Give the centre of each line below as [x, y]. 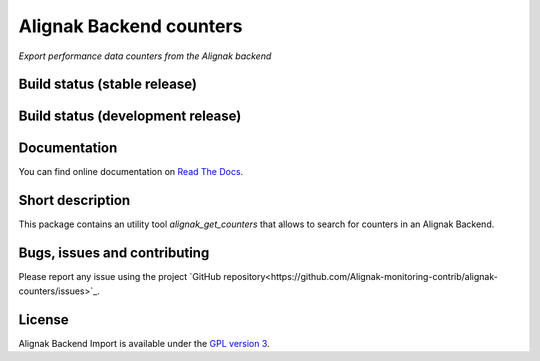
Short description [74, 200]
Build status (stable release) [107, 84]
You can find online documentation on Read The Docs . [131, 172]
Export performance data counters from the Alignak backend [145, 56]
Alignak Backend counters [130, 26]
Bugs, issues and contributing [114, 253]
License [43, 319]
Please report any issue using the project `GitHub [120, 277]
